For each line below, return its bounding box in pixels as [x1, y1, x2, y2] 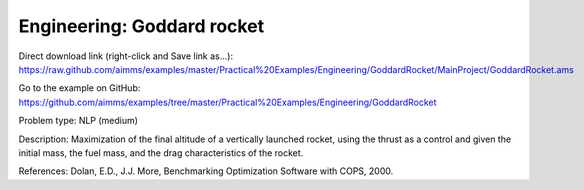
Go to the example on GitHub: [18, 82, 141, 94]
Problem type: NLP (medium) [18, 115, 139, 127]
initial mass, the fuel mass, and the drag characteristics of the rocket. [18, 146, 304, 159]
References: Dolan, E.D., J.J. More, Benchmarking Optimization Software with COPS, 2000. [18, 165, 394, 177]
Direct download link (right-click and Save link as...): [18, 50, 234, 62]
